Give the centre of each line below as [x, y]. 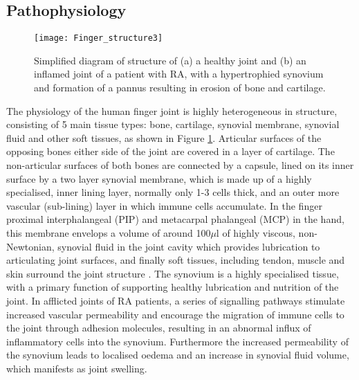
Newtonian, [30, 246]
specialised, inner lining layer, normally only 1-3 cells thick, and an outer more [173, 192]
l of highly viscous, [256, 232]
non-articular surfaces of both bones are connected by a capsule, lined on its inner [180, 165]
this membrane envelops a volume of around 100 [109, 232]
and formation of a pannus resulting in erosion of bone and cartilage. [180, 88]
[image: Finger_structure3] [99, 38]
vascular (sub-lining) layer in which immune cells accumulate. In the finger [164, 205]
